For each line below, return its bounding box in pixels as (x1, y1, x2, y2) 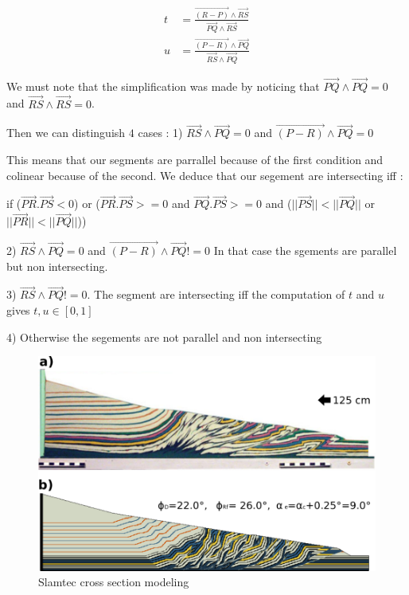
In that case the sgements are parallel (213, 242, 397, 259)
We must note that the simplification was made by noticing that (6, 77, 320, 94)
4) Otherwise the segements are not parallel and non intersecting (6, 328, 322, 345)
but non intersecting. (6, 257, 108, 274)
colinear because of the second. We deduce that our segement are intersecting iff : (6, 166, 403, 183)
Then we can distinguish (6, 124, 126, 141)
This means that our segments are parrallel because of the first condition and (6, 151, 384, 167)
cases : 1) (138, 124, 183, 141)
